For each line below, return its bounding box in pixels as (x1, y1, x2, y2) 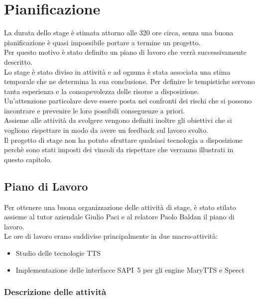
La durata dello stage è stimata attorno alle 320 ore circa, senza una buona (4, 27, 234, 38)
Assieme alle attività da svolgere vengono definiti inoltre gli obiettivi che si (4, 115, 232, 125)
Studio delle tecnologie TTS (15, 248, 101, 258)
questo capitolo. (4, 154, 52, 164)
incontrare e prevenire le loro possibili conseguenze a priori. (4, 105, 185, 115)
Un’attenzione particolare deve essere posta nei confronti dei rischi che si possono (4, 96, 252, 106)
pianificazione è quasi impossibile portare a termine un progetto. (4, 37, 201, 47)
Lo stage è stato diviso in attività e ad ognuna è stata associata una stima (4, 66, 231, 77)
